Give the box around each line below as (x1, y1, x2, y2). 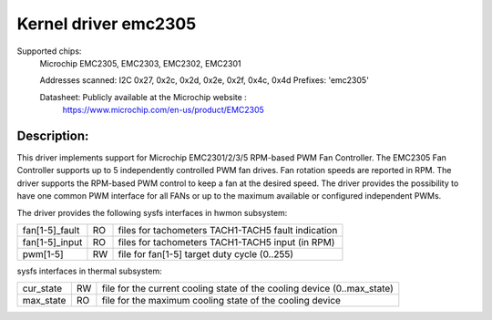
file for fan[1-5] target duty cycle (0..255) (118, 247, 294, 260)
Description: (16, 128, 89, 143)
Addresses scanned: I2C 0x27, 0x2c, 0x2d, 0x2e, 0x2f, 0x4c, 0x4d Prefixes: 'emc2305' (39, 75, 369, 86)
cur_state (22, 283, 63, 295)
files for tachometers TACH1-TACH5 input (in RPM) (118, 235, 335, 248)
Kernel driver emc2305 (16, 14, 197, 34)
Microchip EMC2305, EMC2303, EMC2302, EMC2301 (39, 57, 241, 68)
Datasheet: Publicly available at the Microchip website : (39, 91, 248, 102)
